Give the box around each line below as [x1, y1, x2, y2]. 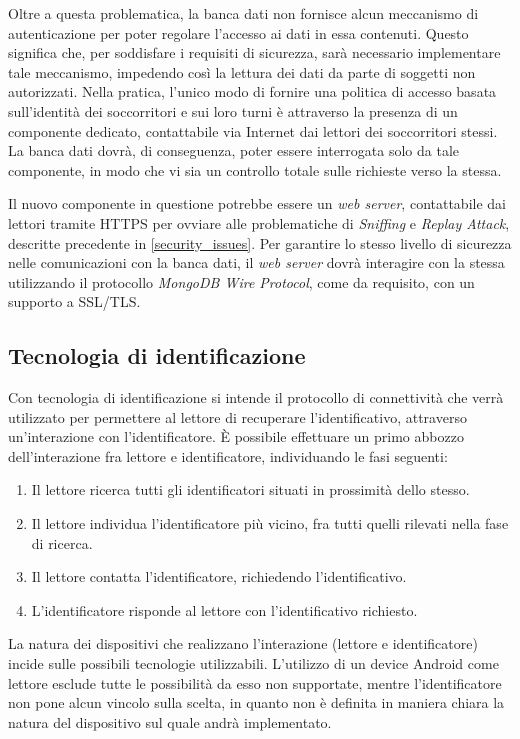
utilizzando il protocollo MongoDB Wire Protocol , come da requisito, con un [8, 271, 475, 292]
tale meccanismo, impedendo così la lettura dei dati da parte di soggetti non [8, 61, 476, 82]
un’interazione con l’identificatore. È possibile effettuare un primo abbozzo [8, 426, 464, 447]
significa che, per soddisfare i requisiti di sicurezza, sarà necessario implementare [8, 42, 501, 63]
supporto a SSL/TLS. [8, 291, 141, 312]
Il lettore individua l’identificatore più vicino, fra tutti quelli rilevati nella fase [31, 513, 509, 534]
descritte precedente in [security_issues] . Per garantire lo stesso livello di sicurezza [8, 232, 512, 253]
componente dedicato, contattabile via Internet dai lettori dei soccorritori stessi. [8, 120, 498, 141]
